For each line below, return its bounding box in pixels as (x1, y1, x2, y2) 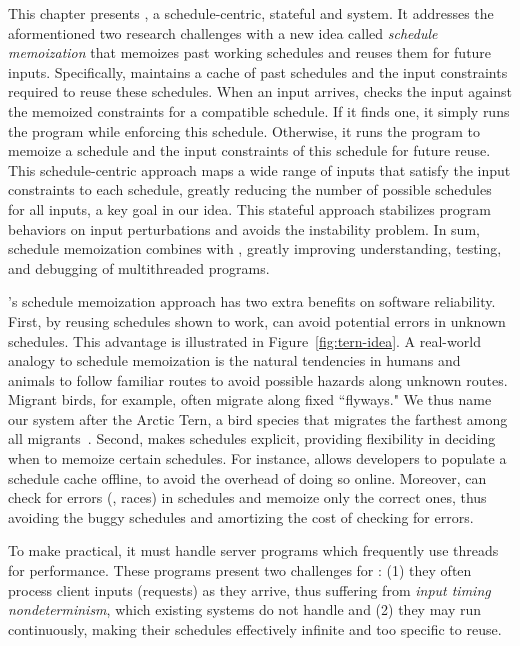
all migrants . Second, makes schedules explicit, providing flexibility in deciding (8, 428, 496, 449)
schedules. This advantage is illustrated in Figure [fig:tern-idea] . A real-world (8, 330, 481, 351)
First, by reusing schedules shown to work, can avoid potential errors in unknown (8, 310, 506, 331)
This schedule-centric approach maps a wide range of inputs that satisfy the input (8, 159, 511, 180)
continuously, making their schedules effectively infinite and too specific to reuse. (8, 618, 502, 639)
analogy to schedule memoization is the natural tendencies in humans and (8, 350, 461, 371)
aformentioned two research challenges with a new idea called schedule (8, 22, 438, 43)
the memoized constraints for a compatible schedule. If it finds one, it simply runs (8, 100, 510, 121)
